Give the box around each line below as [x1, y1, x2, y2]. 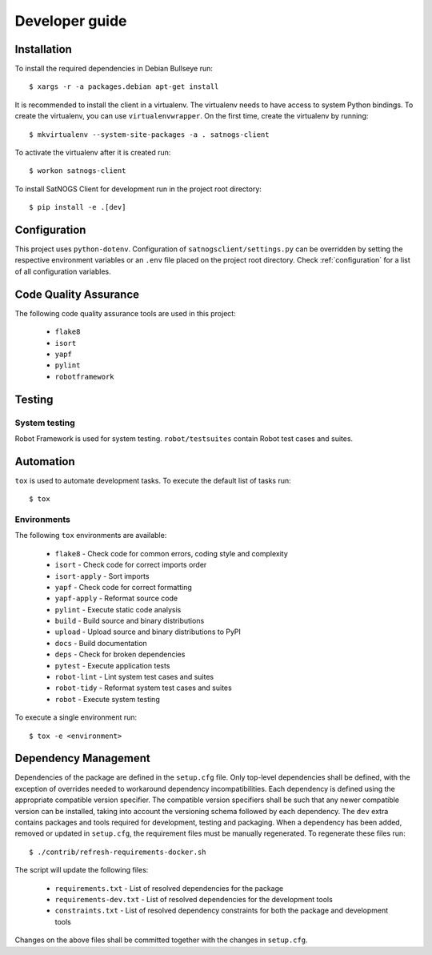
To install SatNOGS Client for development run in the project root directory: [14, 184, 262, 194]
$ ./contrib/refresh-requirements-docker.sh [29, 847, 207, 857]
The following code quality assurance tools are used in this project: [14, 308, 236, 318]
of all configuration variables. [14, 267, 111, 276]
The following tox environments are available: [14, 531, 167, 540]
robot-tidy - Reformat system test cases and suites [54, 683, 232, 692]
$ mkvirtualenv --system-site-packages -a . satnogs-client [29, 130, 270, 139]
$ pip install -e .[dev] [29, 203, 126, 212]
